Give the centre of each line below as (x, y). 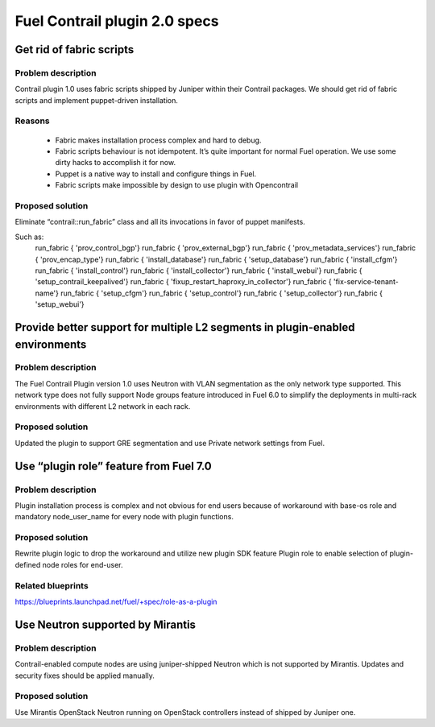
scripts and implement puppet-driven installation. (97, 100)
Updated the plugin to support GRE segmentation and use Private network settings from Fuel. (170, 443)
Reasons (32, 121)
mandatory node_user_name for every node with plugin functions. (124, 517)
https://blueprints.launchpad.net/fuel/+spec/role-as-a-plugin (116, 601)
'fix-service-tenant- (366, 282)
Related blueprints (52, 585)
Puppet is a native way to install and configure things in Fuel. (156, 174)
